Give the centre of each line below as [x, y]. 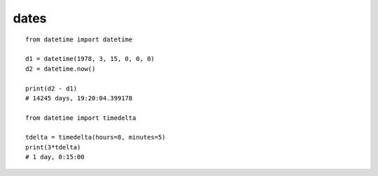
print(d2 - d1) [51, 88]
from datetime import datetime [79, 39]
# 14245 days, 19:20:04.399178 [79, 98]
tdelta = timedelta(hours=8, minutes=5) [96, 137]
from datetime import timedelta [81, 118]
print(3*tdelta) [53, 147]
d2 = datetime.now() [61, 69]
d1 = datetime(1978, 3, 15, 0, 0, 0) [90, 59]
